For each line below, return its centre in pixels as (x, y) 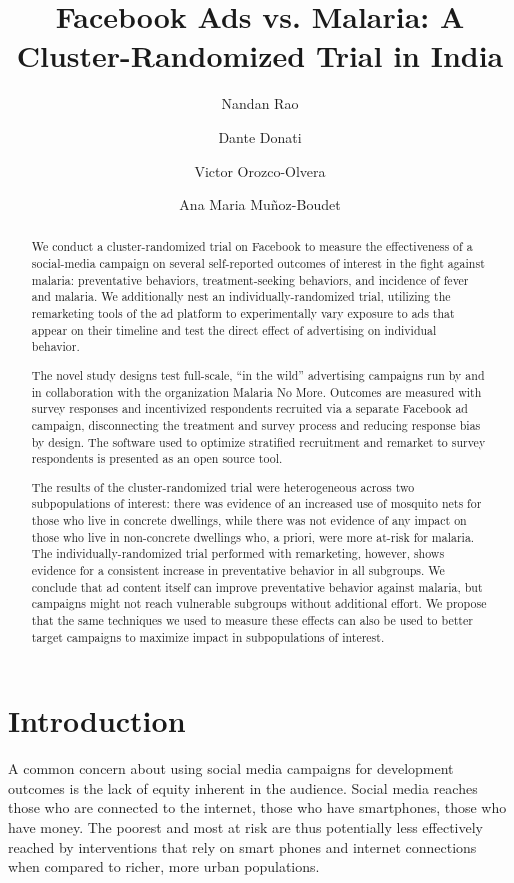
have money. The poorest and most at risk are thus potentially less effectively (245, 827)
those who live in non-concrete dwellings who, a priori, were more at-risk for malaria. (253, 536)
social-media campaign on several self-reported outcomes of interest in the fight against (258, 263)
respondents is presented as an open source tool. (157, 458)
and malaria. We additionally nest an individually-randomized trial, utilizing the (241, 296)
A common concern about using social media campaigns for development (231, 768)
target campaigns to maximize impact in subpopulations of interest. (208, 636)
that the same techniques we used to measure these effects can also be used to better (252, 620)
